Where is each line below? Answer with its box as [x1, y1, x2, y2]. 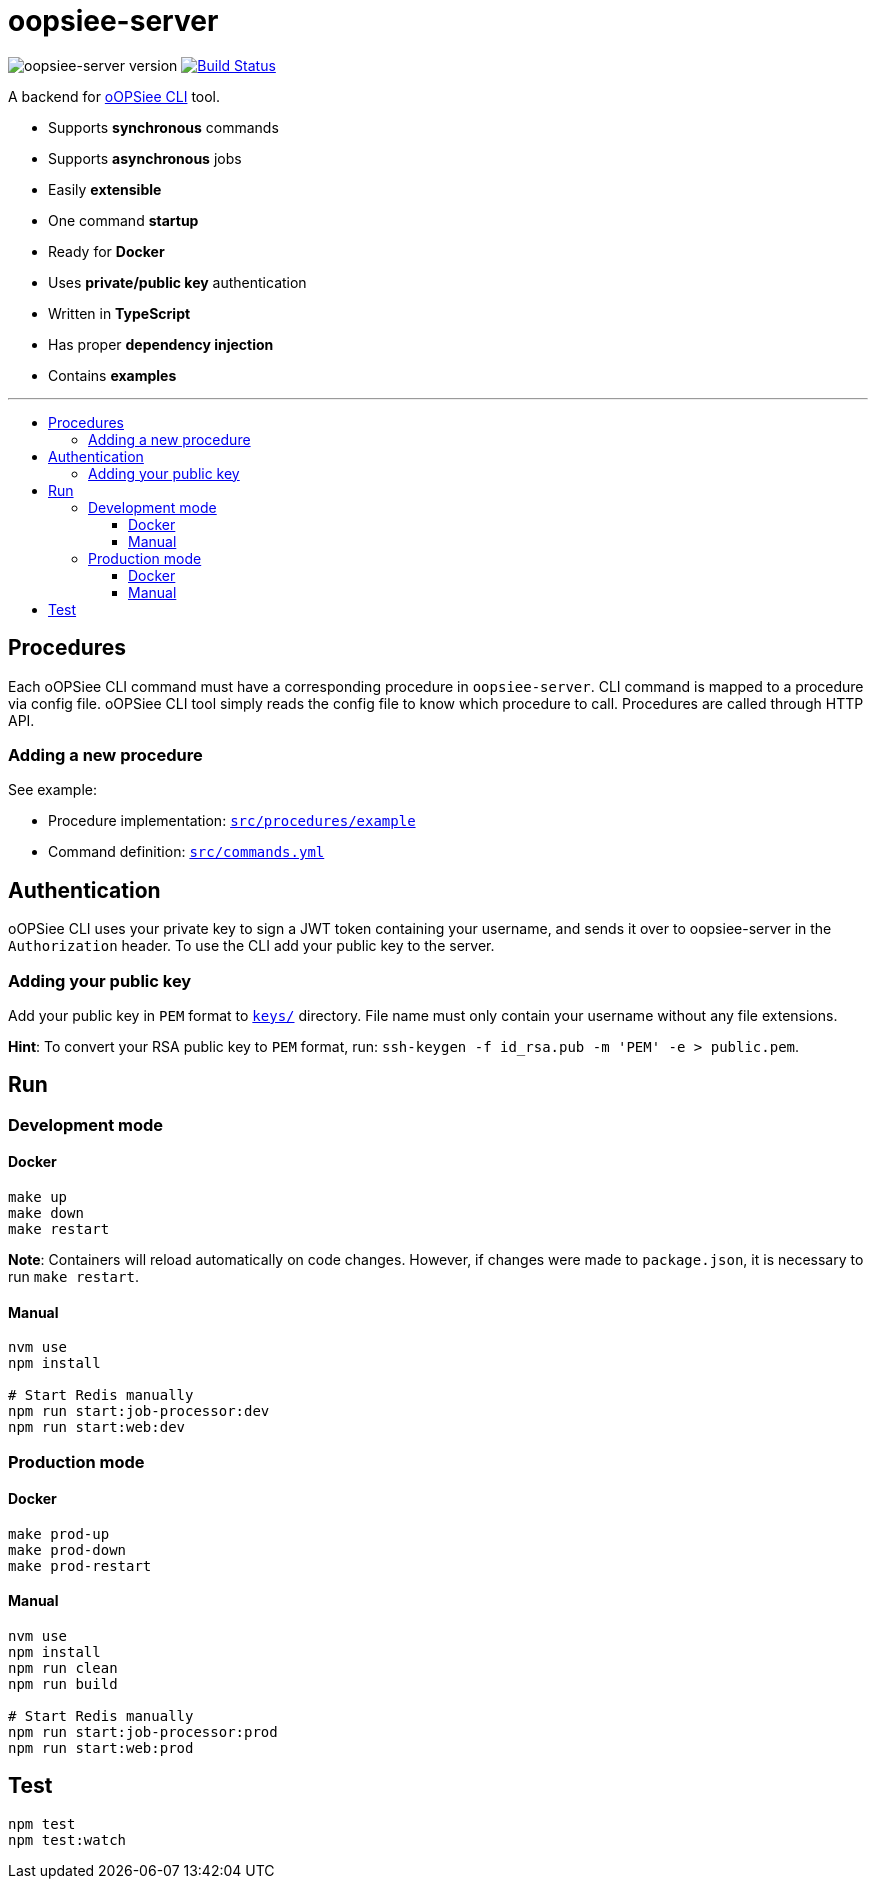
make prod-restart [8, 1557, 152, 1574]
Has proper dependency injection [48, 335, 274, 353]
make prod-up [8, 1525, 110, 1542]
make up [8, 1189, 68, 1205]
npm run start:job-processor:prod [8, 1724, 278, 1741]
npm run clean [8, 1660, 118, 1677]
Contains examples [48, 366, 177, 384]
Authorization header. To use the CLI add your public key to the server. [8, 937, 495, 955]
